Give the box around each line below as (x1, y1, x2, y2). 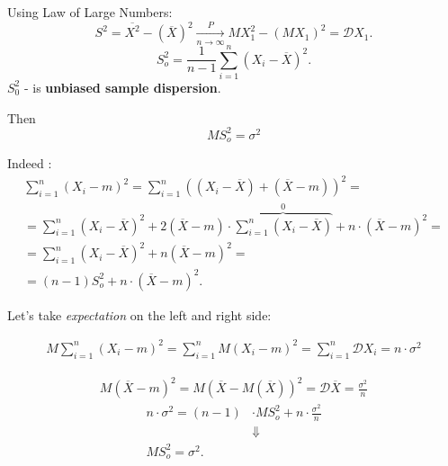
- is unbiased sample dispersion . (23, 77, 221, 96)
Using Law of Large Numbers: (7, 3, 173, 21)
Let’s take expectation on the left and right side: (7, 305, 272, 324)
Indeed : (7, 154, 52, 173)
